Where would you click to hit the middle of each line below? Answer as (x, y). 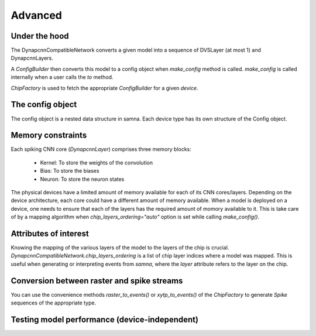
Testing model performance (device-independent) (105, 319)
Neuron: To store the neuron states (82, 179)
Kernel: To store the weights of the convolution (97, 162)
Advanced (37, 15)
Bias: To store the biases (70, 171)
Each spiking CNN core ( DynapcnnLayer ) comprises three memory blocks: (101, 149)
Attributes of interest (50, 233)
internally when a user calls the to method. (62, 77)
